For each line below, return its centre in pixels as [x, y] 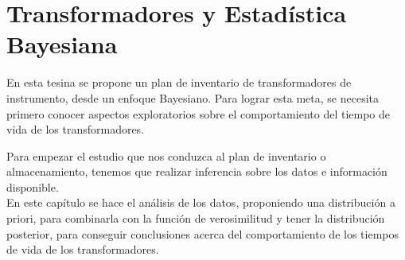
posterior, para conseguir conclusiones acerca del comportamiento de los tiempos [202, 233]
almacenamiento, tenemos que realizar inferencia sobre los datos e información [197, 171]
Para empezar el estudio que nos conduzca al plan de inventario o [166, 155]
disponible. [33, 186]
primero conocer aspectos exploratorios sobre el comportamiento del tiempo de [198, 113]
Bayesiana [62, 44]
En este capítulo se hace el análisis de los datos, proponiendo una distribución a [201, 202]
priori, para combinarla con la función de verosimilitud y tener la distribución [196, 218]
